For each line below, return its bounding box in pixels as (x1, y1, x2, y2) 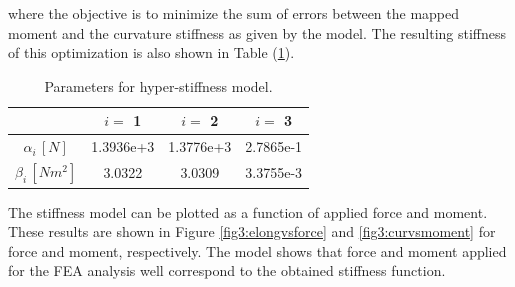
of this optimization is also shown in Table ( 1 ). (8, 42, 295, 63)
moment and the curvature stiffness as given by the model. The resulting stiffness (8, 22, 507, 43)
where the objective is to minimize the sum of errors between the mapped (8, 3, 460, 23)
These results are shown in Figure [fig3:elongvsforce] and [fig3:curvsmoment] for (8, 221, 496, 242)
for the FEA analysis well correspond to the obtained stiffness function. (8, 260, 446, 281)
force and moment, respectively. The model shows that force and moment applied (8, 240, 507, 261)
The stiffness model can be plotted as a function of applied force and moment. (8, 201, 488, 222)
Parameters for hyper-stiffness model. (44, 75, 273, 96)
